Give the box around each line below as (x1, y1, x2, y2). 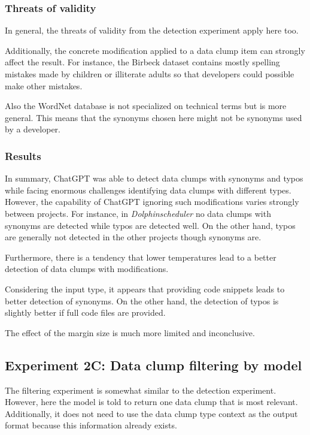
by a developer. (5, 123, 60, 135)
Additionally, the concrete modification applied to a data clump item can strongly (5, 44, 305, 56)
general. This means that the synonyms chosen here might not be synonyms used (5, 111, 302, 123)
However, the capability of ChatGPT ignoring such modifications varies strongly (5, 195, 299, 208)
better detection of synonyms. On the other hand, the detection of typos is (5, 294, 279, 307)
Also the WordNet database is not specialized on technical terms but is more (5, 99, 287, 112)
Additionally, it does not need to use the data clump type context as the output (5, 407, 298, 419)
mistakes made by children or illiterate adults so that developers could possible (5, 68, 294, 80)
